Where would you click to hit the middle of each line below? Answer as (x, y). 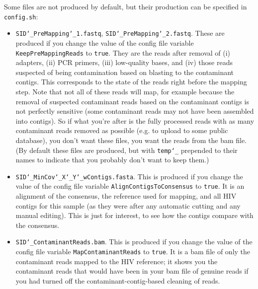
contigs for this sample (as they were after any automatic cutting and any (128, 205)
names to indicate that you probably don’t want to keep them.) (112, 160)
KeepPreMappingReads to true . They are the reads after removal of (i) (123, 52)
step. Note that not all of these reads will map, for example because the (125, 91)
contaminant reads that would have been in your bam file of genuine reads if (132, 271)
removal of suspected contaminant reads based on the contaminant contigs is (132, 101)
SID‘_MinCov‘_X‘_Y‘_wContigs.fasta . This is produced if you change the (129, 176)
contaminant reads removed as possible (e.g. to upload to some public (122, 130)
